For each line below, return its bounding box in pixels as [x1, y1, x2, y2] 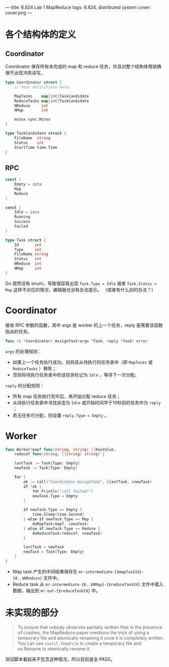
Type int [14, 247, 42, 252]
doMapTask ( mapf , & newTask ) [32, 521, 89, 526]
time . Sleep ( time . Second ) [32, 512, 85, 517]
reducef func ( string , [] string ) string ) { [14, 451, 105, 457]
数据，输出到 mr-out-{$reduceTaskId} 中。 [12, 587, 101, 594]
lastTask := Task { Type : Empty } [14, 461, 80, 466]
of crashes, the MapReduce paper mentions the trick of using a [17, 630, 149, 636]
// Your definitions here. [14, 85, 71, 90]
